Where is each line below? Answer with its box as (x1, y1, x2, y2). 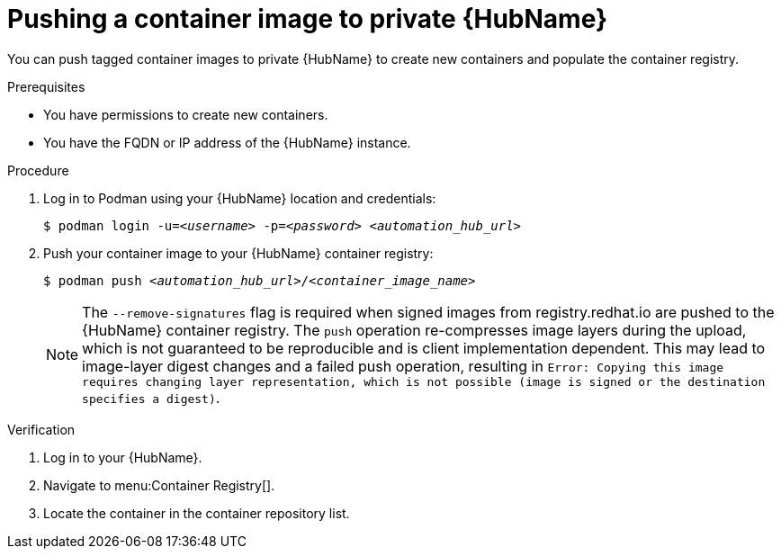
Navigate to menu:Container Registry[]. (43, 477, 275, 493)
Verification (7, 421, 76, 437)
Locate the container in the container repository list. (43, 505, 350, 521)
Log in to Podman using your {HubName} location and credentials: (43, 190, 436, 206)
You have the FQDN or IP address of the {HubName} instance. (43, 134, 411, 150)
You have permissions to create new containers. (43, 106, 328, 122)
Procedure (7, 162, 69, 178)
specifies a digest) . (82, 388, 220, 407)
